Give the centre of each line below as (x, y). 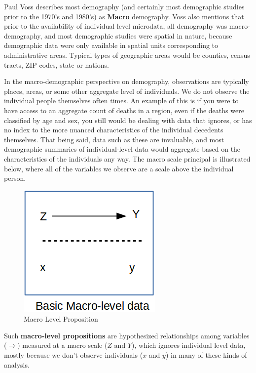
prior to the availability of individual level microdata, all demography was (116, 26)
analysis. (17, 364)
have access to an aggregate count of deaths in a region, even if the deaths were (124, 110)
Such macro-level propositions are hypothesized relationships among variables (127, 335)
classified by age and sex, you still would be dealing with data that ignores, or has (128, 120)
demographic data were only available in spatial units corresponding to (111, 45)
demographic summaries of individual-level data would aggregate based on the (122, 149)
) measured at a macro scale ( (62, 345)
